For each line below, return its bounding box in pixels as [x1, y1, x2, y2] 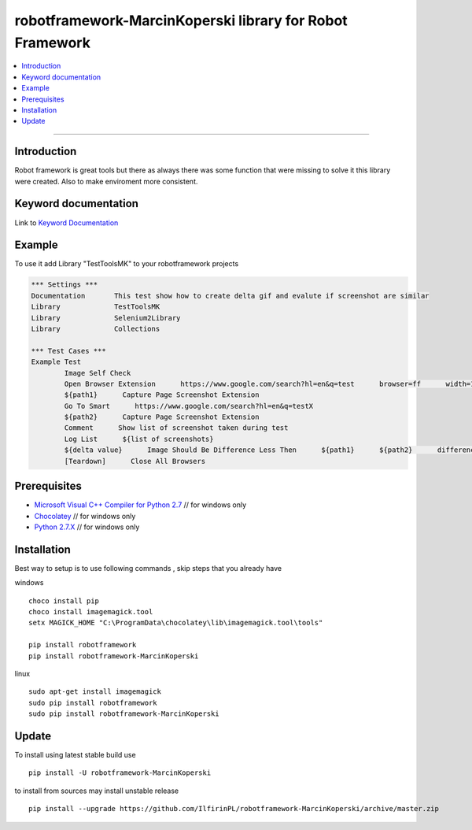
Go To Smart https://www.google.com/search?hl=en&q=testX [64, 402, 314, 410]
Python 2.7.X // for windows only [34, 522, 140, 532]
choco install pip [28, 596, 100, 606]
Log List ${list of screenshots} [64, 434, 214, 443]
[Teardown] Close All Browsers [64, 457, 206, 465]
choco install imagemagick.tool [28, 607, 153, 616]
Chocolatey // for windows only [34, 511, 136, 521]
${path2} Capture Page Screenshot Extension [64, 413, 260, 421]
